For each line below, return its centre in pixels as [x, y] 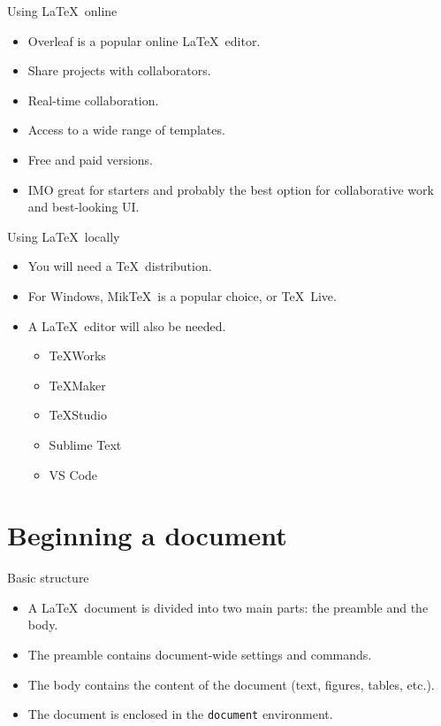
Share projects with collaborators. [119, 70]
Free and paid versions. [91, 159]
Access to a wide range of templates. [126, 130]
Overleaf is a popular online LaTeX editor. [144, 40]
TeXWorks [77, 355]
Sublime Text [85, 444]
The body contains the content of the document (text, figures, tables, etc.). [231, 684]
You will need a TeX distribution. [120, 266]
